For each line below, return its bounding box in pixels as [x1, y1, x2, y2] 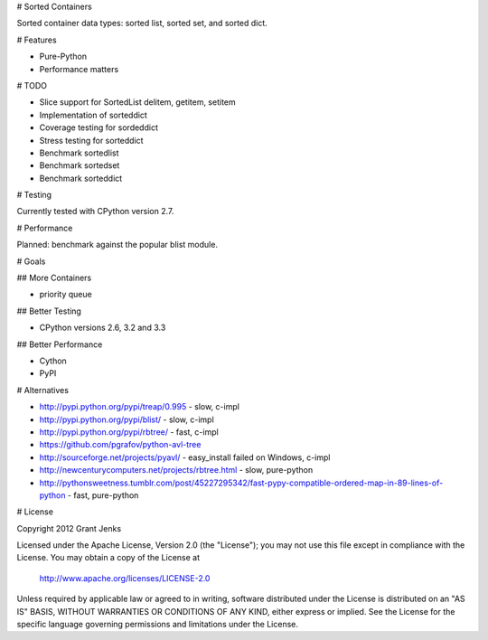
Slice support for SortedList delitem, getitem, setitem [39, 97, 237, 108]
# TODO [16, 80, 47, 90]
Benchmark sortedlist [39, 147, 119, 158]
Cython [39, 355, 67, 366]
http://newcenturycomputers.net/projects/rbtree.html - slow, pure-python [39, 465, 314, 475]
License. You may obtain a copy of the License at [16, 552, 201, 563]
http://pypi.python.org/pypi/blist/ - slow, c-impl [39, 414, 214, 425]
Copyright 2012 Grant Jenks [16, 522, 122, 533]
